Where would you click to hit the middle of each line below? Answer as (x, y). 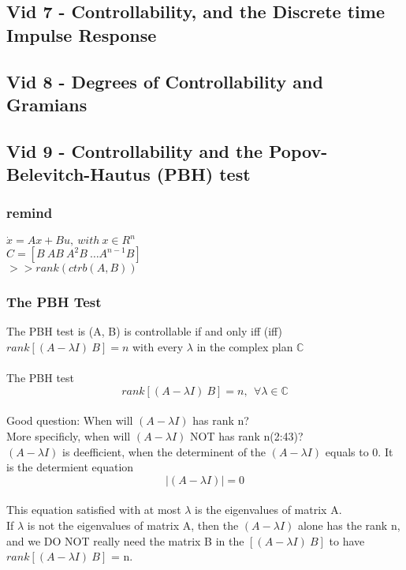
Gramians (47, 104)
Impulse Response (82, 34)
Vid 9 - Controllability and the (134, 150)
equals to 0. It (359, 451)
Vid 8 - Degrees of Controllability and (165, 81)
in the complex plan (245, 347)
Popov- (298, 150)
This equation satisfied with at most (94, 510)
